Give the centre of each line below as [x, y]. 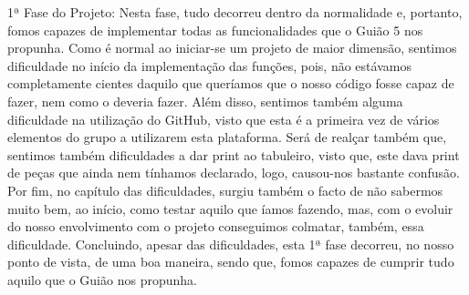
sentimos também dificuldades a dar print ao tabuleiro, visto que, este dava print [234, 154]
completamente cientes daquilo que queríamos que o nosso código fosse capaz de [231, 83]
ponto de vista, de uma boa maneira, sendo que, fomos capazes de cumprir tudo [231, 262]
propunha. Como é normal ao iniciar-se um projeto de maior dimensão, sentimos [232, 48]
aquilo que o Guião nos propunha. [102, 279]
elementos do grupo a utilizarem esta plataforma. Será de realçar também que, [227, 137]
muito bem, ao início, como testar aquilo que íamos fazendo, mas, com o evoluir [230, 208]
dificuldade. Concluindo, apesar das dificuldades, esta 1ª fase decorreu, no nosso [231, 244]
